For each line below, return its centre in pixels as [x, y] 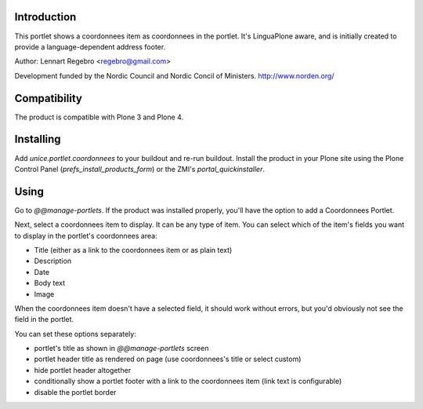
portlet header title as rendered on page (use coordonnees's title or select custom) [168, 359]
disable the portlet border [75, 392]
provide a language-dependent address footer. [90, 46]
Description [53, 261]
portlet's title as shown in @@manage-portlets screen [121, 349]
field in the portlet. [44, 320]
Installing [38, 139]
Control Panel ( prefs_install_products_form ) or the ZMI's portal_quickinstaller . [140, 169]
